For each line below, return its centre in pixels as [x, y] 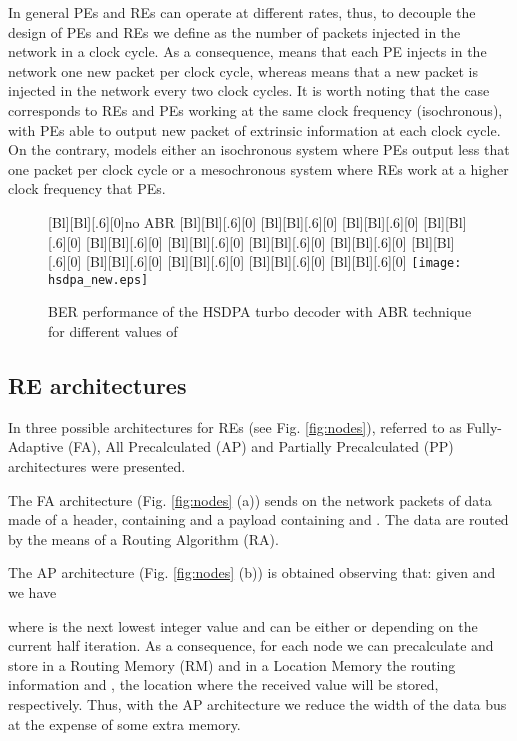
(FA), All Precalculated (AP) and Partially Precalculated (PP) [260, 446]
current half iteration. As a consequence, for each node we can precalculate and [251, 645]
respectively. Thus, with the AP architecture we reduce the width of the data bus [257, 703]
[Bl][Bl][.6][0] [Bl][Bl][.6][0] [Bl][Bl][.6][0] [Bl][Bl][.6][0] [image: [274, 261]
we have [32, 591]
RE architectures [97, 385]
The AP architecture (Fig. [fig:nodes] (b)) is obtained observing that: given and [252, 572]
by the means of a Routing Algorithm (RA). [143, 538]
